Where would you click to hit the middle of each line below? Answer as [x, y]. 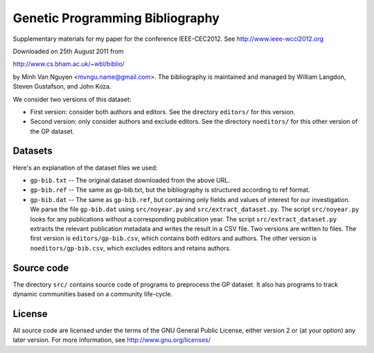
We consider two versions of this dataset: [72, 99]
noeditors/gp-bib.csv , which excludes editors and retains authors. [131, 248]
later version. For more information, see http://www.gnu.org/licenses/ [112, 340]
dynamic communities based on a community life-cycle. [93, 294]
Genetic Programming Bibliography [116, 18]
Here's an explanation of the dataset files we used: [85, 168]
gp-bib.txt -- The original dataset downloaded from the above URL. [130, 180]
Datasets [33, 151]
